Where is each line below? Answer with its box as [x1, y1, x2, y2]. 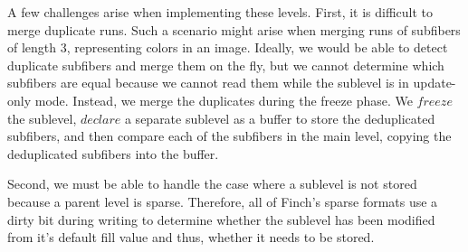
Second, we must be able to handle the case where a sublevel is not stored [7, 174, 417, 193]
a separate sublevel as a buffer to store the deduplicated [124, 108, 435, 127]
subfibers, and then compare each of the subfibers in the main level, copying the [7, 126, 452, 145]
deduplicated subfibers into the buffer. [7, 144, 219, 163]
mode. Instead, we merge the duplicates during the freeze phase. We [34, 90, 413, 109]
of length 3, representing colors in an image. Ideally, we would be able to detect [7, 38, 448, 57]
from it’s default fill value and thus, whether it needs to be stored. [7, 228, 375, 247]
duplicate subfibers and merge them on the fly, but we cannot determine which [7, 55, 444, 74]
